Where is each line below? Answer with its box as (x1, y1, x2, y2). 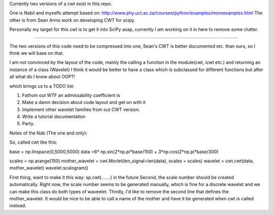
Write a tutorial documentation (22, 114, 86, 120)
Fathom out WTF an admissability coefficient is (22, 92, 120, 98)
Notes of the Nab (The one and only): (9, 130, 88, 136)
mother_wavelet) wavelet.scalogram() (9, 165, 88, 171)
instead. (9, 203, 26, 209)
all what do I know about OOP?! (9, 74, 75, 80)
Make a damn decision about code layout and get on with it (22, 99, 146, 105)
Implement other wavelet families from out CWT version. (22, 106, 141, 113)
